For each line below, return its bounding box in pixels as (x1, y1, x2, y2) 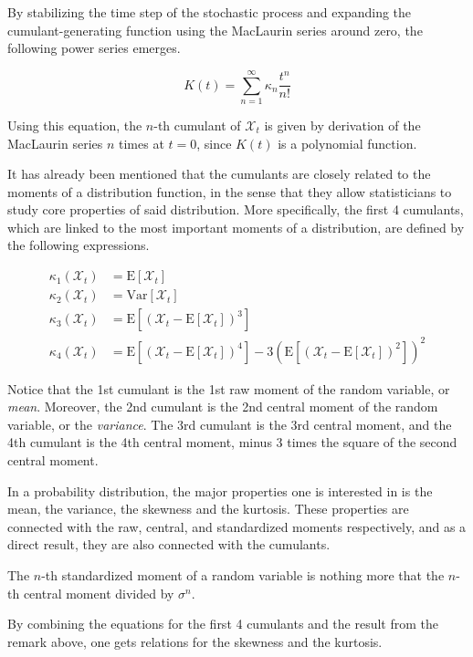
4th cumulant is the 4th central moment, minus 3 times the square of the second (7, 433, 457, 452)
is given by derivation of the (264, 115, 421, 134)
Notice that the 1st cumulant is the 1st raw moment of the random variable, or (7, 379, 450, 398)
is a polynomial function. (278, 133, 417, 152)
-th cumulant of (153, 115, 241, 134)
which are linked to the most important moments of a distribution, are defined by (7, 217, 465, 236)
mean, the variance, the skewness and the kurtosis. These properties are (7, 499, 409, 518)
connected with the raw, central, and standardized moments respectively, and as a (7, 516, 467, 536)
